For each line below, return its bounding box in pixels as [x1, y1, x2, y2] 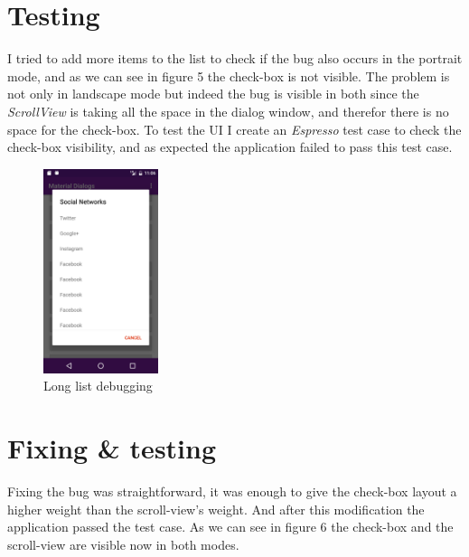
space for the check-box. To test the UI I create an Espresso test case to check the [7, 119, 462, 138]
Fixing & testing [7, 430, 217, 467]
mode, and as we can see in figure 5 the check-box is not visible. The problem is [7, 66, 450, 85]
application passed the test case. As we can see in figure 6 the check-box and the [7, 517, 454, 536]
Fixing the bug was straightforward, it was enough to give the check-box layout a [7, 482, 457, 501]
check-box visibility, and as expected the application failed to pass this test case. [7, 137, 453, 156]
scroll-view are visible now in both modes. [7, 534, 239, 553]
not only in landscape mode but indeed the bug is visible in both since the [7, 84, 419, 103]
